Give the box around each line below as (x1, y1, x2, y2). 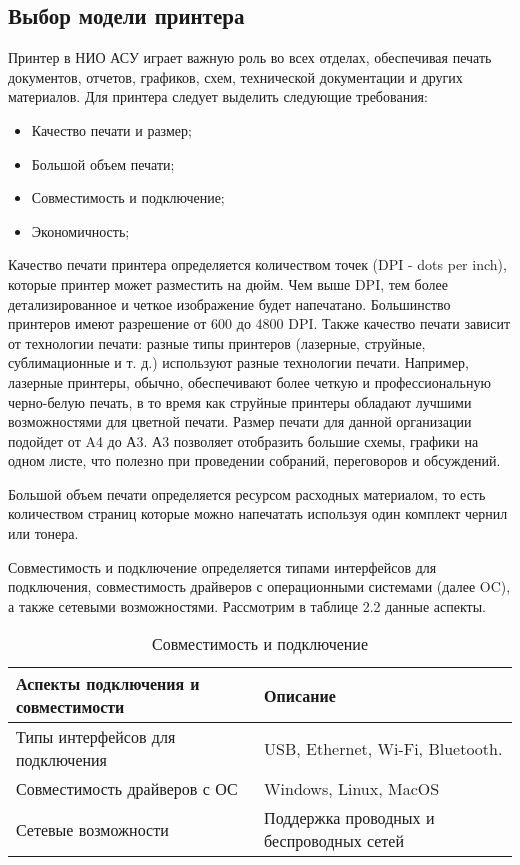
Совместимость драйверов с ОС (16, 777, 238, 801)
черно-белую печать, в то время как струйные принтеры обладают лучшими (8, 391, 472, 412)
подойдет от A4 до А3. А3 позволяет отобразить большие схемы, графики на (8, 430, 479, 451)
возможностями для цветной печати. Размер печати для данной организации (8, 411, 472, 432)
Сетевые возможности (16, 817, 169, 841)
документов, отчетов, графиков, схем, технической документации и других (8, 66, 463, 87)
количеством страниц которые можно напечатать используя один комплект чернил (8, 503, 508, 524)
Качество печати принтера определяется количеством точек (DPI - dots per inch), (8, 254, 507, 275)
